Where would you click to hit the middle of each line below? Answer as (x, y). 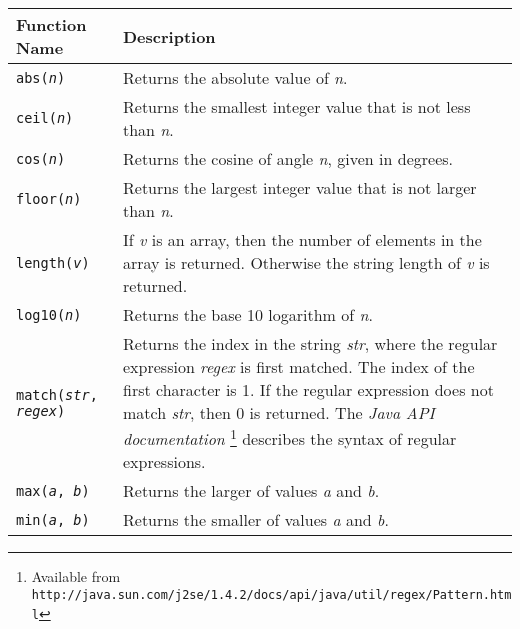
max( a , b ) (53, 490)
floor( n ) (49, 199)
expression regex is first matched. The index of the (299, 366)
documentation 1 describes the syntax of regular (290, 437)
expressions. (164, 462)
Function (51, 24)
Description (169, 36)
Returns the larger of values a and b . (251, 491)
